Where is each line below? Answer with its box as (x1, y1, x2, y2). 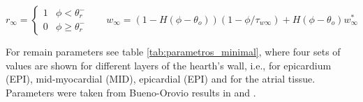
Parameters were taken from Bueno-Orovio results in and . (6, 85, 256, 99)
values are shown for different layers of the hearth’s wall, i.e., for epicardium (6, 58, 332, 72)
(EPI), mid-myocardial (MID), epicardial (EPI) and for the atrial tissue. (6, 71, 316, 86)
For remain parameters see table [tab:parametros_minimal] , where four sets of (6, 44, 341, 58)
